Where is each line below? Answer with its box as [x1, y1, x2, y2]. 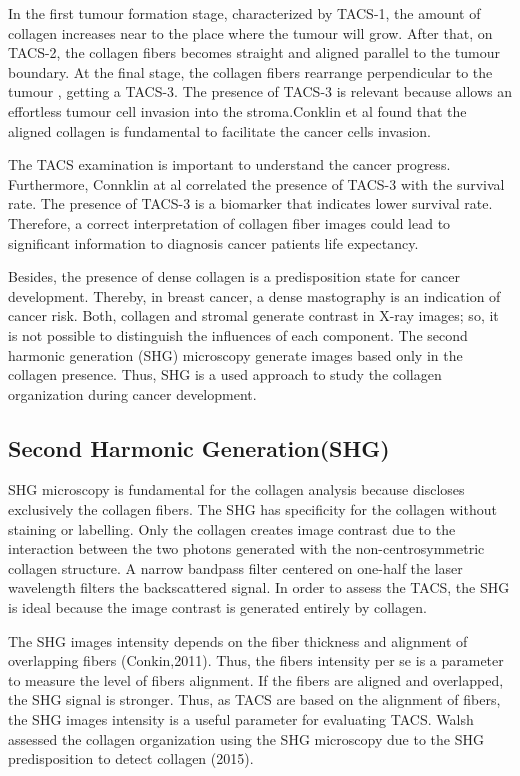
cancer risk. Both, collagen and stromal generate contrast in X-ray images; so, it [8, 305, 499, 326]
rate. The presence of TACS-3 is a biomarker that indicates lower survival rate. [8, 193, 493, 214]
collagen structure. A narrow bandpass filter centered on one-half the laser [8, 557, 463, 578]
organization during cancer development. [8, 383, 257, 404]
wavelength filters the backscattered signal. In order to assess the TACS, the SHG [8, 577, 510, 598]
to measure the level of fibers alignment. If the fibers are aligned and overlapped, [8, 669, 504, 690]
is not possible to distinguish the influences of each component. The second [8, 324, 468, 345]
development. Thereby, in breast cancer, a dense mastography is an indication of [8, 285, 501, 306]
